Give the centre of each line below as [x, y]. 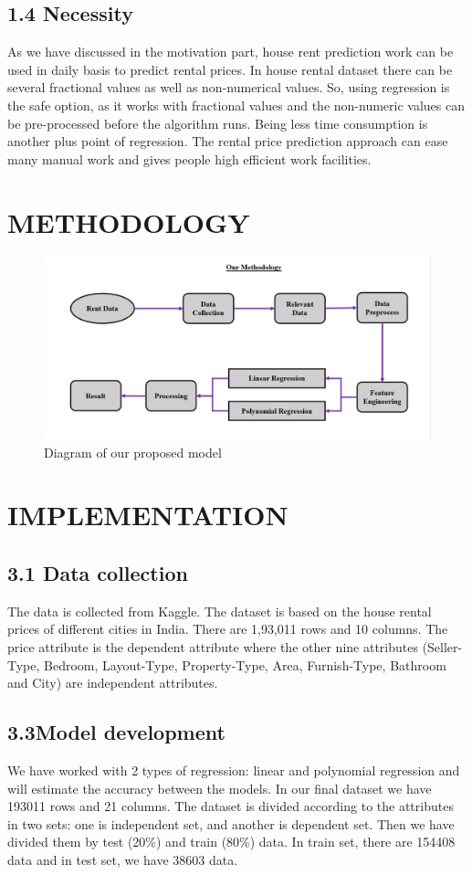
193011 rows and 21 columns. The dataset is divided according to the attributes [231, 806]
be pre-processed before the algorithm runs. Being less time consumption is [218, 123]
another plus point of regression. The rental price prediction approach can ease [228, 141]
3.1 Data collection [98, 573]
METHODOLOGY [129, 221]
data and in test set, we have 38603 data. [123, 859]
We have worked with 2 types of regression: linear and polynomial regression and [234, 770]
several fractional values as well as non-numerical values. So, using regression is [229, 87]
